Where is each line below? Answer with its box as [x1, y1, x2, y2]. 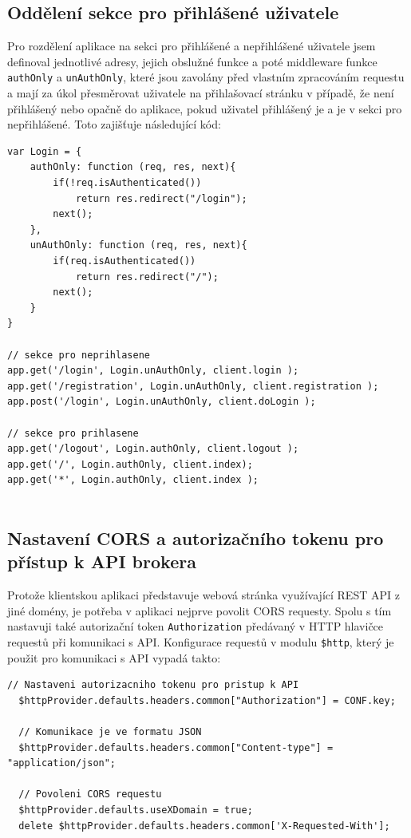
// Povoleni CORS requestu [18, 789, 162, 800]
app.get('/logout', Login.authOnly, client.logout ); [7, 443, 299, 455]
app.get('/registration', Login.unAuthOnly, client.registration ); [7, 380, 379, 392]
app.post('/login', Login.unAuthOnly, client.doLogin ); [7, 396, 316, 408]
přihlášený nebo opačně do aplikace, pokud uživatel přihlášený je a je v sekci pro [7, 100, 402, 117]
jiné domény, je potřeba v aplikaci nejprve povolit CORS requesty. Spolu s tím [7, 602, 392, 619]
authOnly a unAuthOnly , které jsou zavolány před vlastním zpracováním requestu [7, 69, 405, 85]
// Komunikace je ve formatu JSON [18, 725, 202, 737]
